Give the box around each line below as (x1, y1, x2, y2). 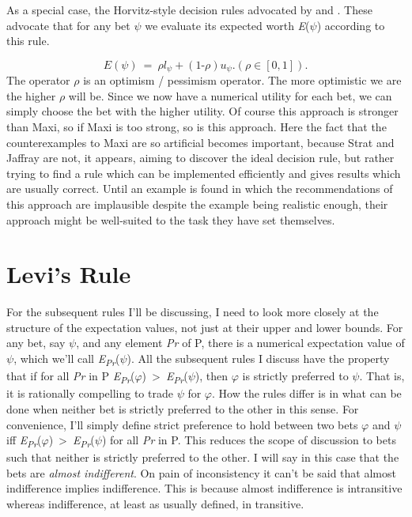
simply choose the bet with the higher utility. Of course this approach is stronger (6, 103, 399, 119)
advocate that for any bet (6, 17, 130, 33)
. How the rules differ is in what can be (212, 385, 402, 402)
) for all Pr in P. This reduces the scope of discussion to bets (101, 432, 396, 448)
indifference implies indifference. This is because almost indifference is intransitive (6, 480, 403, 496)
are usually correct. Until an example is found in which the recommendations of (6, 180, 393, 197)
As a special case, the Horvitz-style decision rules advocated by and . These (6, 2, 372, 17)
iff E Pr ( (6, 432, 42, 450)
